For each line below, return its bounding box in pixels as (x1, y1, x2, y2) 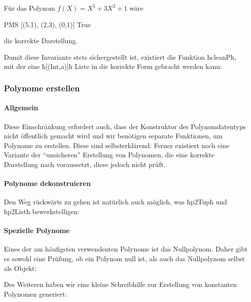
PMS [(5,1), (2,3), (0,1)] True (4, 19, 91, 29)
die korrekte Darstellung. (4, 35, 78, 46)
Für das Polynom (4, 3, 55, 13)
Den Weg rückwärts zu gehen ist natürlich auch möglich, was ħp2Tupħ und (4, 197, 227, 207)
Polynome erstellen (4, 82, 80, 94)
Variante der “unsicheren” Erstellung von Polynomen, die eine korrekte (4, 150, 215, 160)
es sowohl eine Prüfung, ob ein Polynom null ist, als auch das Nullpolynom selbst (4, 253, 245, 263)
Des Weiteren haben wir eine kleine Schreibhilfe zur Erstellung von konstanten (4, 279, 237, 289)
